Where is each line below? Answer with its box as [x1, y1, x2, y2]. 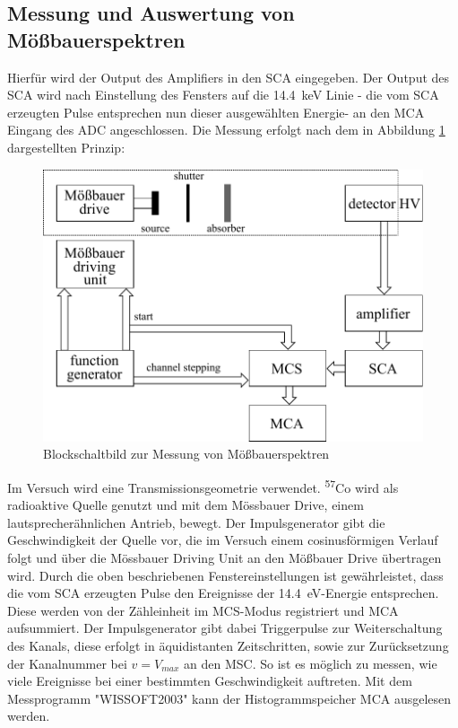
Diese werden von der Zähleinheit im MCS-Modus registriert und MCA [7, 601, 399, 619]
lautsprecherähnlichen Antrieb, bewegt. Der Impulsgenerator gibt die [7, 513, 385, 531]
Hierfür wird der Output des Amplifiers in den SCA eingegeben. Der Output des [7, 67, 450, 86]
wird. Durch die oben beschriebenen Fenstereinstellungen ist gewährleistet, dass [7, 566, 444, 584]
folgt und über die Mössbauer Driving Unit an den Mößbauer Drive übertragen [7, 548, 442, 567]
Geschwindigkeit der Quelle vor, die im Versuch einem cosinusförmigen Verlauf [7, 531, 438, 549]
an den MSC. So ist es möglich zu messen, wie [184, 653, 437, 672]
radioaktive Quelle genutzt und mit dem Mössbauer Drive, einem [7, 496, 364, 514]
